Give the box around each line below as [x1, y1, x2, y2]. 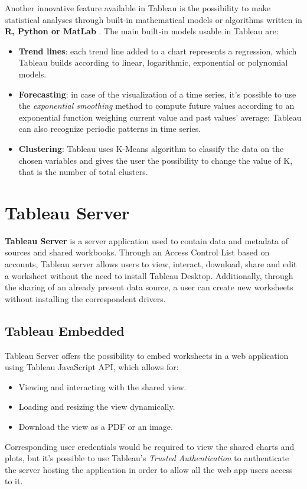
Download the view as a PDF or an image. [18, 420, 173, 432]
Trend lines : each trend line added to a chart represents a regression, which [18, 44, 297, 57]
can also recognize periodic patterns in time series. [18, 122, 201, 135]
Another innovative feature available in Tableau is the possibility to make [5, 2, 270, 14]
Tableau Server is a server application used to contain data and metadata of [5, 234, 289, 247]
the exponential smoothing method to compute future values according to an [18, 99, 295, 112]
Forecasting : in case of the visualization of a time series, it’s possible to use [18, 88, 296, 100]
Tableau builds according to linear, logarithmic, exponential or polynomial [18, 56, 288, 69]
